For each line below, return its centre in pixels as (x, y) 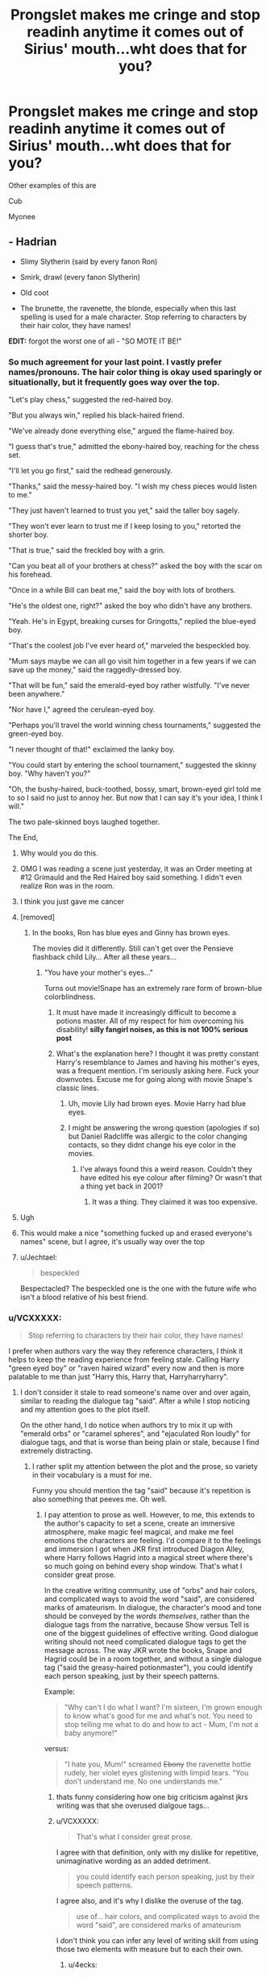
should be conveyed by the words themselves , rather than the (147, 1616)
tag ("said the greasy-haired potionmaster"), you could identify (149, 1667)
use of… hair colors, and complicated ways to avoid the (168, 1917)
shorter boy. (29, 535)
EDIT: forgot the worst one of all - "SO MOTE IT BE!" (95, 341)
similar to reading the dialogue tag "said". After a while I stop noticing (135, 1401)
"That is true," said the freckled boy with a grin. (87, 551)
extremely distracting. (56, 1451)
